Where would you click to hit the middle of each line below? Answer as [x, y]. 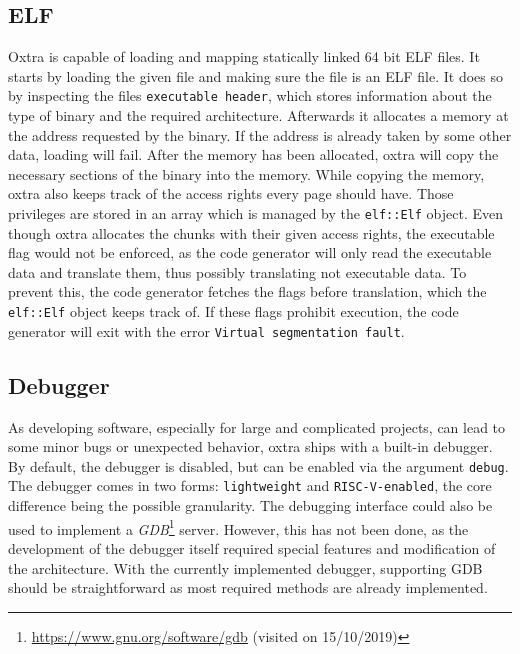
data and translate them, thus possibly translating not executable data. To [237, 271]
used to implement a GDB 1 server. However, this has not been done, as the [238, 527]
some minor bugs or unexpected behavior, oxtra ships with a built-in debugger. [250, 446]
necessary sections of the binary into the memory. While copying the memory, [246, 173]
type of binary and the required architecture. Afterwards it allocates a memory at [258, 115]
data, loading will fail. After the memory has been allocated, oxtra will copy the [253, 154]
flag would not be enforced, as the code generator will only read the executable [250, 252]
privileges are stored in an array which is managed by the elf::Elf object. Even [256, 213]
